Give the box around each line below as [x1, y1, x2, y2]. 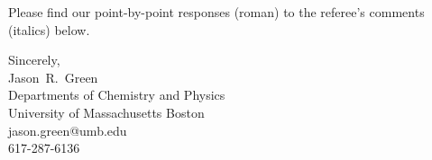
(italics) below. [8, 20, 90, 39]
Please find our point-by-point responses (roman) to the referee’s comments [8, 3, 425, 21]
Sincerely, [8, 50, 60, 69]
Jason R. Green [8, 67, 98, 86]
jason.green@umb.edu [8, 120, 127, 139]
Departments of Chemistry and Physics [8, 85, 225, 104]
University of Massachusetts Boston [8, 102, 205, 121]
